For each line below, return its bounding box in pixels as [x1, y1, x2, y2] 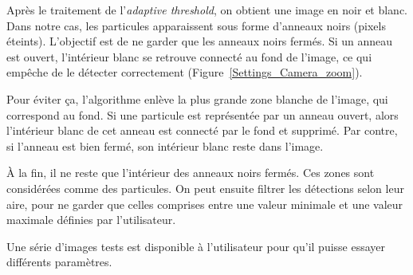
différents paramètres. [6, 253, 112, 270]
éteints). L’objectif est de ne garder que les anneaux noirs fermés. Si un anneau [6, 33, 393, 49]
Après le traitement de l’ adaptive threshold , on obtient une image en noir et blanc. [6, 2, 408, 18]
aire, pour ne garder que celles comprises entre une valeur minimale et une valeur [6, 195, 403, 212]
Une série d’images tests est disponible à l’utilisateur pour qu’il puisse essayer [6, 238, 386, 254]
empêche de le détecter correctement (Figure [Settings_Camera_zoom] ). [6, 64, 363, 81]
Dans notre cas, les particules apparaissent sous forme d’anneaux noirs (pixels [6, 17, 386, 33]
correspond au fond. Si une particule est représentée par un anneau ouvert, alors [6, 106, 399, 123]
